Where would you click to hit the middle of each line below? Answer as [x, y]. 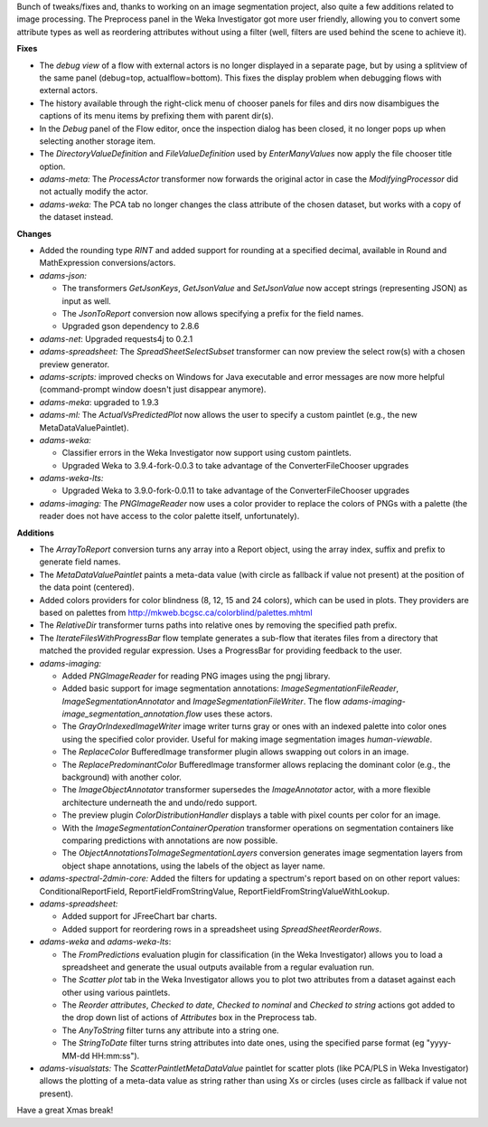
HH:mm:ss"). [116, 1056]
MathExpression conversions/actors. [108, 263]
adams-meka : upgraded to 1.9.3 [99, 402]
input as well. [87, 301]
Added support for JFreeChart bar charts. [139, 916]
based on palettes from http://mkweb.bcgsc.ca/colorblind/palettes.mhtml [176, 612]
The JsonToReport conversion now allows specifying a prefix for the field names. [213, 313]
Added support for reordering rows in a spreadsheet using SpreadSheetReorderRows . [222, 929]
